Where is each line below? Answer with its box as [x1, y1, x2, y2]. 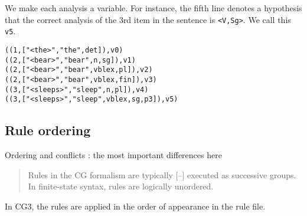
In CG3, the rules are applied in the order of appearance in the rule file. [5, 199, 266, 212]
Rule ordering [5, 121, 91, 139]
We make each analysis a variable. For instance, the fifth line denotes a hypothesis [5, 2, 302, 14]
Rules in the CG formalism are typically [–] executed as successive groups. [28, 168, 296, 181]
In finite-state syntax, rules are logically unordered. [28, 180, 214, 192]
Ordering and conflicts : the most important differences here [5, 149, 222, 161]
